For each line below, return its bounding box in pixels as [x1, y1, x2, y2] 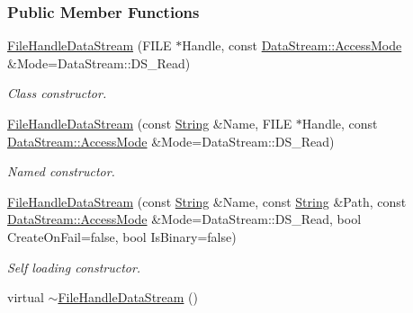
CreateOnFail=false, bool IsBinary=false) [7, 227, 237, 246]
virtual [7, 288, 44, 307]
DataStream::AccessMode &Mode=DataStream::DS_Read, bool [7, 210, 362, 228]
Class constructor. [7, 84, 107, 103]
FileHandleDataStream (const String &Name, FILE [7, 114, 292, 132]
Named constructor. [7, 162, 115, 181]
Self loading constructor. [7, 257, 141, 276]
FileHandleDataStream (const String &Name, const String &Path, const [7, 192, 407, 210]
